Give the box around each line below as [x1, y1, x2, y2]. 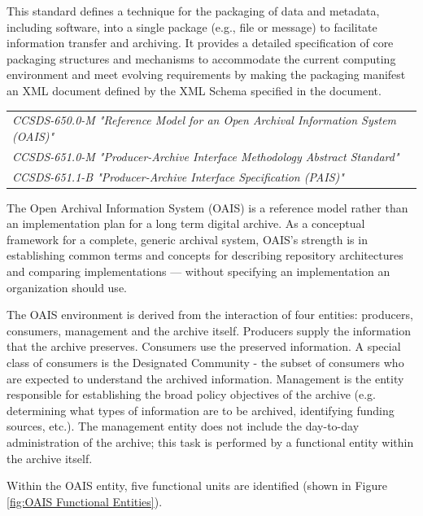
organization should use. [7, 278, 127, 295]
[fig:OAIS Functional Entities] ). [7, 492, 163, 509]
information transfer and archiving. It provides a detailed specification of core [7, 34, 394, 51]
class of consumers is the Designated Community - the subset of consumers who [7, 354, 404, 371]
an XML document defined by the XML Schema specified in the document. [7, 81, 382, 98]
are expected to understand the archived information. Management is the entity [7, 370, 404, 387]
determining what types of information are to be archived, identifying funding [7, 401, 395, 418]
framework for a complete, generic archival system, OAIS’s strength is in [7, 230, 368, 247]
